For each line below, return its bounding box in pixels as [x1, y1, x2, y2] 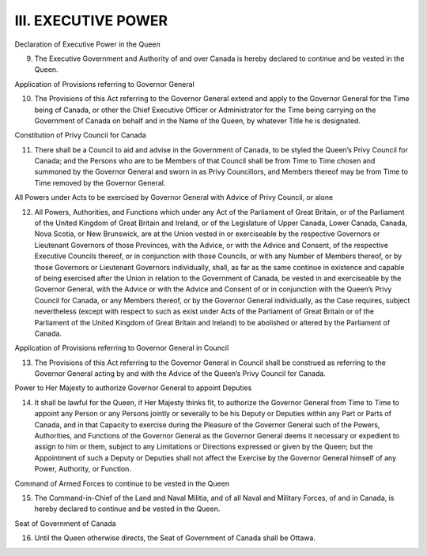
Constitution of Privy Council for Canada [14, 130, 146, 140]
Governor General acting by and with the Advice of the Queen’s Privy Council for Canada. [34, 369, 326, 378]
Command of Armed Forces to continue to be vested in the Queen [14, 479, 229, 488]
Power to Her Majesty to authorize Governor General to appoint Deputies [14, 383, 252, 393]
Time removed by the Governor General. [34, 178, 166, 187]
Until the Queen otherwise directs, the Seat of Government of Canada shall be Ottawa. [34, 533, 316, 543]
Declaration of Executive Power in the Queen [14, 39, 161, 49]
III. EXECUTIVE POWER [14, 12, 168, 29]
